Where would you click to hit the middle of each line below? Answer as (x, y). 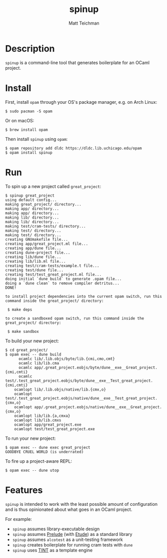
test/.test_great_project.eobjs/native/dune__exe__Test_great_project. (81, 398)
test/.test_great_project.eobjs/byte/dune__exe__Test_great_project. (79, 381)
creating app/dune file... (33, 248)
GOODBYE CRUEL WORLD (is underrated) (44, 452)
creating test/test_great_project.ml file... (53, 274)
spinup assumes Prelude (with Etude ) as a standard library (72, 534)
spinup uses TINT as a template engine (52, 550)
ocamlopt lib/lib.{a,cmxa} (42, 416)
